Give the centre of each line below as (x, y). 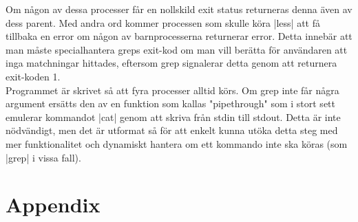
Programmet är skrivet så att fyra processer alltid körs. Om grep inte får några (172, 90)
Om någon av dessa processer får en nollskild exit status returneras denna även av (179, 9)
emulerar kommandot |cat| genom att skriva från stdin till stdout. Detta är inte (173, 116)
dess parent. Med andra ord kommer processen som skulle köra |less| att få (163, 22)
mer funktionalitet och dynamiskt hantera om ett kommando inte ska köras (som (177, 143)
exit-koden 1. (33, 76)
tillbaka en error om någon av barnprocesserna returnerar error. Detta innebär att (179, 36)
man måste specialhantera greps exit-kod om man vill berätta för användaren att (177, 49)
